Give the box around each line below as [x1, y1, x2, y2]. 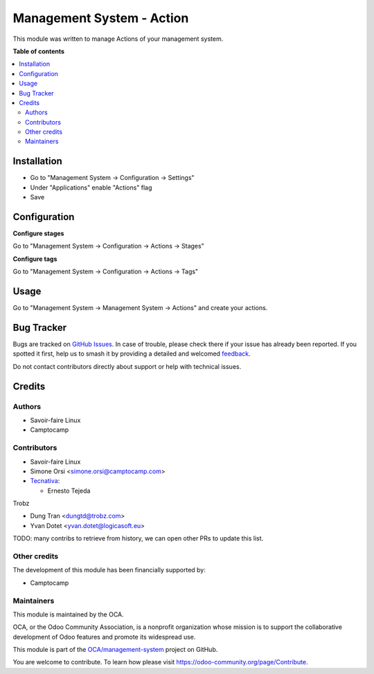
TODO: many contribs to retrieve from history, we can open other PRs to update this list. [12, 534, 264, 543]
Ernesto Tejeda [47, 486, 91, 495]
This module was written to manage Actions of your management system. [12, 35, 224, 43]
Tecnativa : [30, 477, 60, 485]
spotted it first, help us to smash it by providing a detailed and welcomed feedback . [12, 349, 251, 358]
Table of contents [12, 47, 65, 55]
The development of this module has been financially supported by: [12, 566, 206, 574]
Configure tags [12, 255, 57, 263]
